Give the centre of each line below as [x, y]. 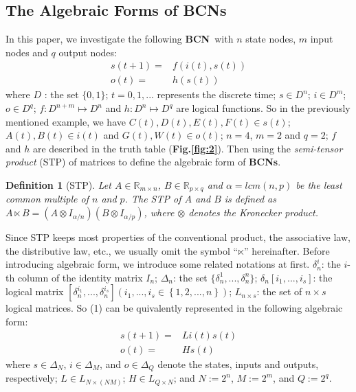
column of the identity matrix [80, 277]
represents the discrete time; [216, 94]
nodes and [27, 52]
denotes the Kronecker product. [254, 212]
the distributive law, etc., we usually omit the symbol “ [122, 250]
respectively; [32, 378]
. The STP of [153, 199]
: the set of [279, 291]
